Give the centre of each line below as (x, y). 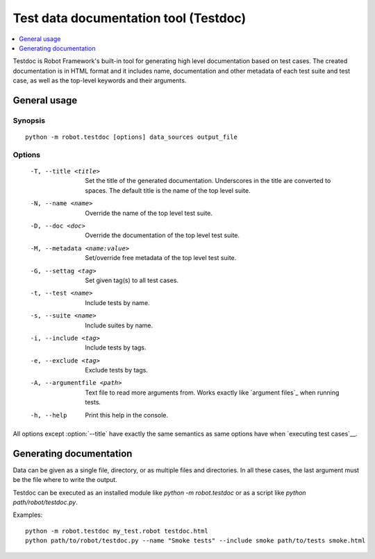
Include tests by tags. (116, 347)
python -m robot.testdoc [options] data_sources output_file (131, 137)
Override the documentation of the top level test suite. (162, 235)
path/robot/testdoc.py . (45, 502)
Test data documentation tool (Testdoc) (130, 18)
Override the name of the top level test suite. (149, 213)
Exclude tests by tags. (117, 370)
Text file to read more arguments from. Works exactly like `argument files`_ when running (212, 393)
